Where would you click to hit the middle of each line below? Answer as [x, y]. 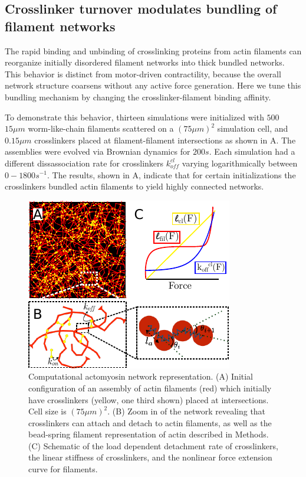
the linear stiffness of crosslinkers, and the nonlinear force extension [150, 457]
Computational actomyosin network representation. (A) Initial [141, 376]
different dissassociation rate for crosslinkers [84, 163]
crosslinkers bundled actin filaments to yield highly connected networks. [134, 186]
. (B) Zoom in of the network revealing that [187, 411]
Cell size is [47, 411]
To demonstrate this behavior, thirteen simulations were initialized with [134, 117]
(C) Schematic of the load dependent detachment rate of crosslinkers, [153, 445]
